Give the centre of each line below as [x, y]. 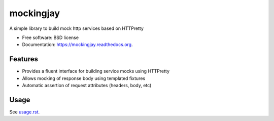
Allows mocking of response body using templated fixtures [84, 78]
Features [24, 59]
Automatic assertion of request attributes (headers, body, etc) [87, 86]
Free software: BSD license [50, 37]
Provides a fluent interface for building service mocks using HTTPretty [96, 71]
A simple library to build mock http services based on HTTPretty [77, 28]
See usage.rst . [25, 112]
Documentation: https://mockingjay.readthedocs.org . [77, 45]
